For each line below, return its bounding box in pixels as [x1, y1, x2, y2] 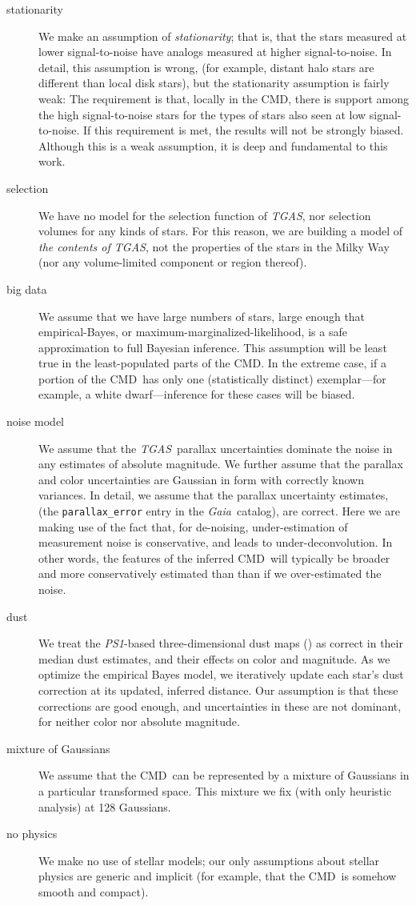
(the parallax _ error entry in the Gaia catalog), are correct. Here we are [38, 503, 400, 519]
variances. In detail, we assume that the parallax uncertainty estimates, [38, 487, 389, 503]
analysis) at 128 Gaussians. [38, 798, 171, 815]
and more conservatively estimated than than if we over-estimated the [38, 565, 382, 582]
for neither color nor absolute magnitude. [38, 713, 240, 730]
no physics [6, 825, 58, 842]
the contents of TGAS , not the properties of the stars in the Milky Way [38, 238, 390, 255]
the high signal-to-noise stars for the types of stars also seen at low [38, 106, 366, 122]
